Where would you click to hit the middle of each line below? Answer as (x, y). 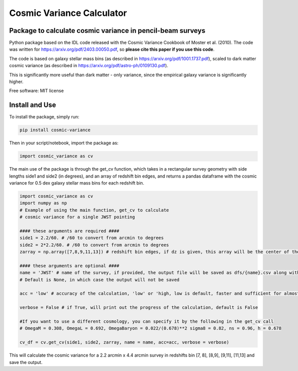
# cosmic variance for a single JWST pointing (77, 217)
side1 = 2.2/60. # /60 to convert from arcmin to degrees (92, 238)
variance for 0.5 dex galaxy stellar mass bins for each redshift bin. (77, 183)
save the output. (26, 362)
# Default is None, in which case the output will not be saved (100, 279)
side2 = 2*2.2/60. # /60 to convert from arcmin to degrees (94, 245)
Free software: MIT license (37, 91)
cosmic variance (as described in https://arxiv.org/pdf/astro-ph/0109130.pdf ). (89, 66)
